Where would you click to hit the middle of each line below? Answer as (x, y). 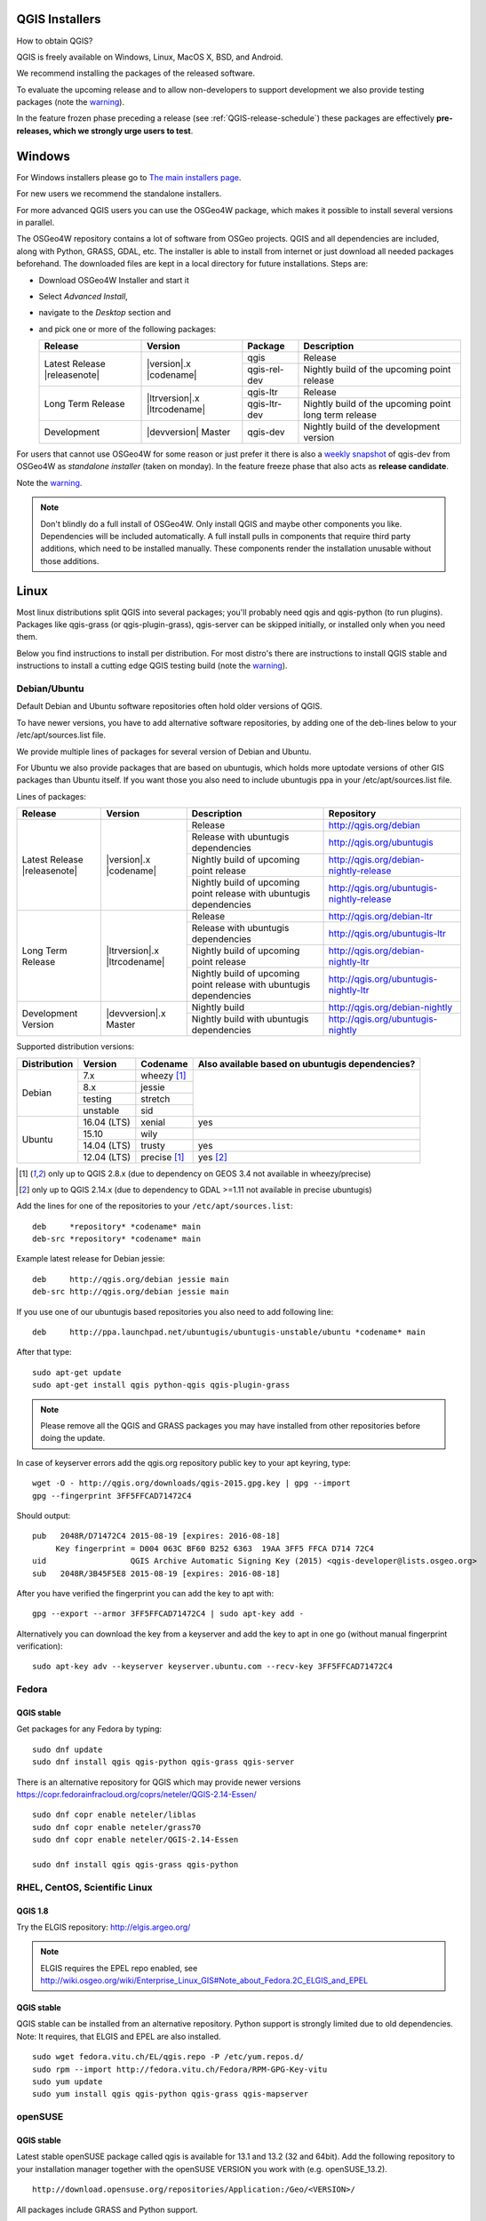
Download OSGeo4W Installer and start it (114, 280)
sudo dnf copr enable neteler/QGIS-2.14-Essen (135, 1840)
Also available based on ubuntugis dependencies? (307, 1063)
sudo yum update (68, 2082)
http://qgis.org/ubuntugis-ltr (387, 934)
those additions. (70, 561)
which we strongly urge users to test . (123, 131)
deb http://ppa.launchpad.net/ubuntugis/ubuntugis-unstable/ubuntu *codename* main (229, 1332)
